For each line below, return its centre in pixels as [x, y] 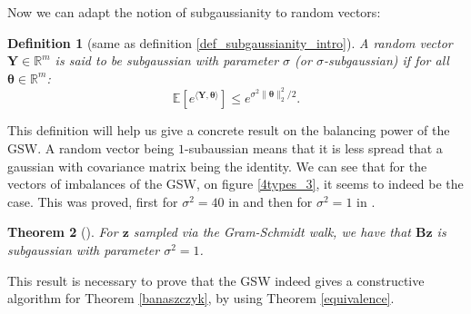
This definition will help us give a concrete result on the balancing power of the [229, 130]
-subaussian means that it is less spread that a [314, 147]
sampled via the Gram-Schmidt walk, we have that [272, 232]
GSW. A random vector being [91, 147]
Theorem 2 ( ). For [63, 232]
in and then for [271, 201]
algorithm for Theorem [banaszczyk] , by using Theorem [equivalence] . [201, 298]
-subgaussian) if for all [386, 60]
